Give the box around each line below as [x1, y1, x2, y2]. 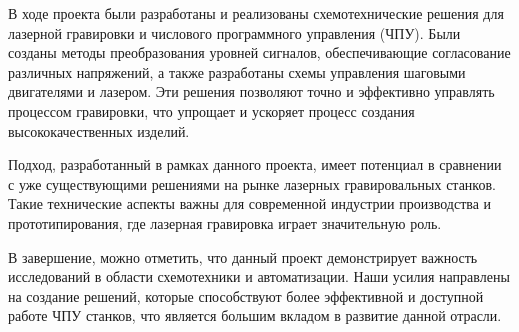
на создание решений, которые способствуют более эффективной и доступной [8, 285, 484, 306]
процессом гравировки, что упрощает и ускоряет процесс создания [8, 100, 415, 121]
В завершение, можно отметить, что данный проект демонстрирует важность [8, 246, 478, 267]
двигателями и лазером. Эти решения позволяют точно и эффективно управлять [8, 81, 495, 102]
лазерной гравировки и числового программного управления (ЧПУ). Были [8, 22, 461, 43]
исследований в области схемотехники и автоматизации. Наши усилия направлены [8, 266, 510, 287]
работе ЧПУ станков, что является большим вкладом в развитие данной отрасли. [8, 305, 502, 326]
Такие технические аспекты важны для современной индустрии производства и [8, 193, 492, 214]
